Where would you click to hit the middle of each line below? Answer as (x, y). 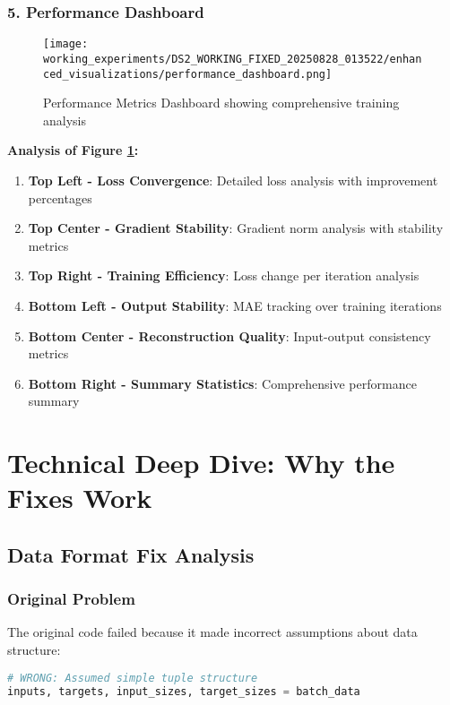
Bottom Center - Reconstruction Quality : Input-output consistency (229, 335)
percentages (60, 198)
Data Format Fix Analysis (131, 554)
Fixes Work (80, 498)
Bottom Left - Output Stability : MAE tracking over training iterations (235, 305)
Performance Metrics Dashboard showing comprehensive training (221, 103)
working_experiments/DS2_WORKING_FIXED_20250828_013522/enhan (233, 59)
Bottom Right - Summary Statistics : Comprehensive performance (222, 383)
